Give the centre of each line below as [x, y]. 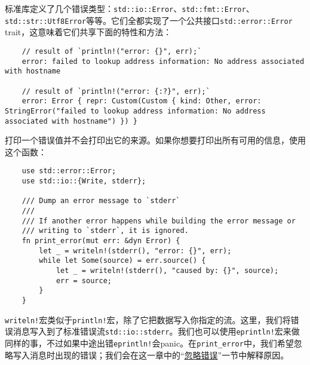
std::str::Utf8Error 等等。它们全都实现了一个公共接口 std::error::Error [149, 20]
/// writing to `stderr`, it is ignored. [105, 231]
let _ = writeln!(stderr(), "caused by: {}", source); [167, 270]
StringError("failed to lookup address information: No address [135, 111]
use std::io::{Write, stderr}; [84, 181]
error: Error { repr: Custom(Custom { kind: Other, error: [142, 101]
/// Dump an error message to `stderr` [101, 201]
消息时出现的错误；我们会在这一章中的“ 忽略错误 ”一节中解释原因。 [159, 355]
